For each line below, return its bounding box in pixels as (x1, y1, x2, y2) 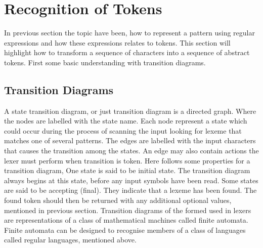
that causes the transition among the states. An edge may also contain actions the (4, 145, 259, 156)
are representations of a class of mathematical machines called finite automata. (4, 215, 248, 225)
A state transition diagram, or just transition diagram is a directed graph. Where (4, 105, 256, 116)
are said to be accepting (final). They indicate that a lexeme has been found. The (4, 185, 257, 195)
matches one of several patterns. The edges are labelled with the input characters (4, 135, 256, 146)
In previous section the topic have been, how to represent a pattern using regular (4, 27, 255, 38)
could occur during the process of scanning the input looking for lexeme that (4, 125, 242, 136)
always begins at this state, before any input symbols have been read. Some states (4, 175, 258, 185)
